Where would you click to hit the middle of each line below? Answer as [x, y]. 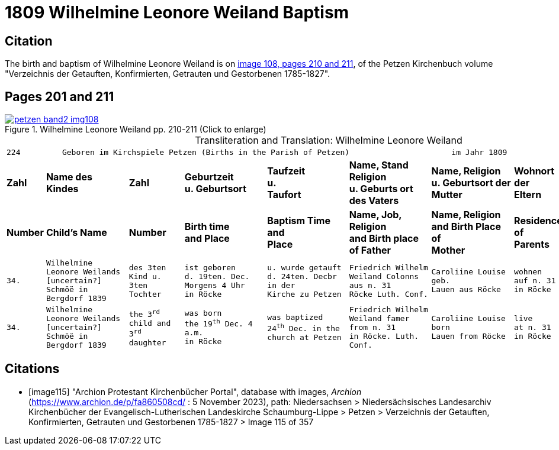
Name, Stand [379, 165]
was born [203, 313]
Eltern [528, 195]
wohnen [528, 272]
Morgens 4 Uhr [215, 285]
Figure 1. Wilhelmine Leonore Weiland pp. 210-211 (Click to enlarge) [136, 130]
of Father [370, 250]
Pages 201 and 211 [60, 96]
